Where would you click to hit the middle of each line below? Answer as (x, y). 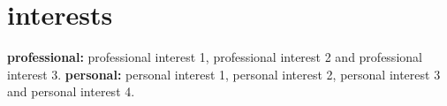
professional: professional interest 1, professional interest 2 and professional (215, 57)
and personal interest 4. (71, 91)
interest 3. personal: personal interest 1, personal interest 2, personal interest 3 (224, 74)
